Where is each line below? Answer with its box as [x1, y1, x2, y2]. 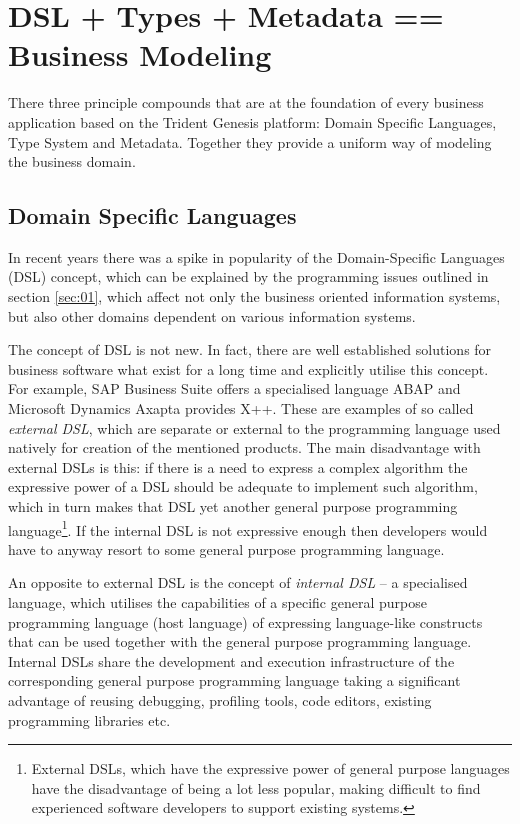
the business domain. [8, 151, 136, 172]
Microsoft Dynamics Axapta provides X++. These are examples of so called [8, 398, 474, 419]
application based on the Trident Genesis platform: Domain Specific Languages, [8, 111, 497, 132]
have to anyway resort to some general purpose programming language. [8, 538, 445, 559]
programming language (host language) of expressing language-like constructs [8, 611, 483, 632]
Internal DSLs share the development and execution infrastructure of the [8, 650, 455, 671]
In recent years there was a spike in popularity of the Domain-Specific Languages [8, 246, 505, 267]
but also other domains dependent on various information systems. [8, 305, 416, 326]
